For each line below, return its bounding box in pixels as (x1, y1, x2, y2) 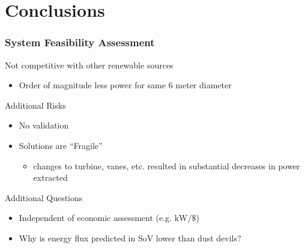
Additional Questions (5, 191, 83, 204)
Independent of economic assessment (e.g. (19, 211, 172, 224)
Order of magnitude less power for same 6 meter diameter (19, 79, 232, 91)
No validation (19, 119, 69, 132)
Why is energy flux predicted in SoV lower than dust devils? (19, 231, 241, 244)
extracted (33, 171, 68, 184)
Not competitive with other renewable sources (5, 58, 174, 71)
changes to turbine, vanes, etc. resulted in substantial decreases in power (33, 159, 300, 172)
